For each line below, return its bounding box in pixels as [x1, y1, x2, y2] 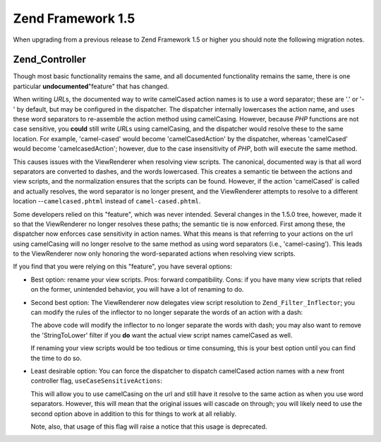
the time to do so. [30, 354, 82, 362]
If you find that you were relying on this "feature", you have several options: [13, 262, 233, 271]
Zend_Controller [13, 54, 86, 66]
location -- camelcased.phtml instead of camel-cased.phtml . [13, 197, 201, 205]
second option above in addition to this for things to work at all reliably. [30, 410, 236, 418]
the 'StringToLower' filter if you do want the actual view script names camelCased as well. [30, 330, 293, 339]
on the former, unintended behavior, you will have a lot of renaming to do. [30, 285, 244, 294]
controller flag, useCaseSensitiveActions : [30, 376, 162, 385]
